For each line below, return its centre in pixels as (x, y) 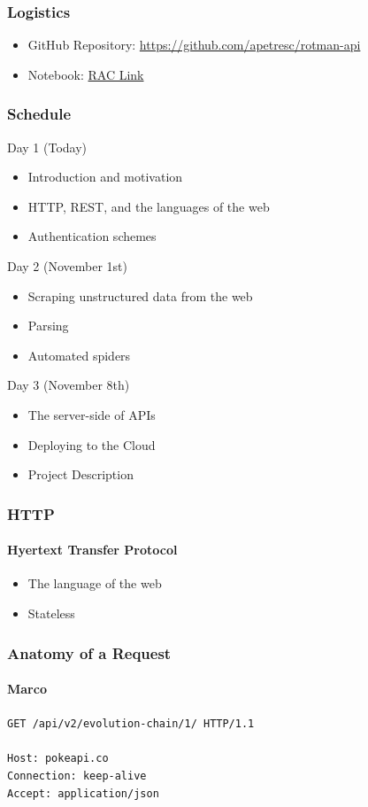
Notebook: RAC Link (86, 74)
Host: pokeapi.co (58, 759)
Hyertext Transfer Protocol (92, 550)
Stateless (51, 613)
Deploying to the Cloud (92, 444)
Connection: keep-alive (77, 776)
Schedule (39, 114)
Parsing (48, 326)
